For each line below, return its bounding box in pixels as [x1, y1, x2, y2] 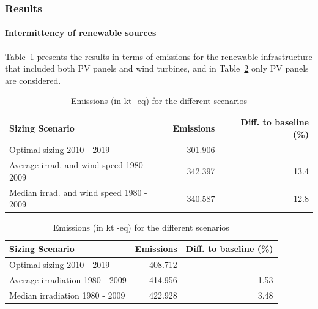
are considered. [5, 73, 61, 86]
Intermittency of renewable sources [5, 26, 157, 39]
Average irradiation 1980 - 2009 [9, 273, 127, 286]
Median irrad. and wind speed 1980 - [9, 185, 147, 198]
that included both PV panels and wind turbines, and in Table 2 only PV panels [5, 62, 309, 75]
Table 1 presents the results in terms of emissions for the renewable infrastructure [5, 50, 312, 62]
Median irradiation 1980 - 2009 [9, 288, 125, 301]
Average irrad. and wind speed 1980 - [9, 158, 149, 171]
